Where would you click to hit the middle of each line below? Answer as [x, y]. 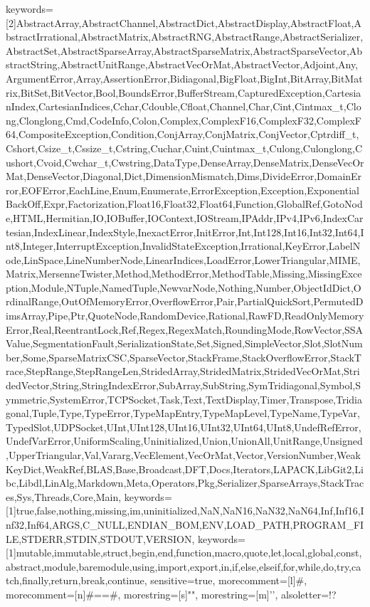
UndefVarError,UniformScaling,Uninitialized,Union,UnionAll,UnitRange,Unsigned [184, 441]
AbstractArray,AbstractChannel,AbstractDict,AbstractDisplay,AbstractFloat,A [189, 22]
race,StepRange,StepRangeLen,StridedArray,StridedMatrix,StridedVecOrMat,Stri [183, 371]
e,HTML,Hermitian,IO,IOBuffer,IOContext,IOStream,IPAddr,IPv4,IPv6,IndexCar [185, 217]
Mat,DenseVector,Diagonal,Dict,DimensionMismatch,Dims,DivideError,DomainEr [184, 176]
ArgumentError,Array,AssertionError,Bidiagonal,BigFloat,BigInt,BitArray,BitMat [184, 78]
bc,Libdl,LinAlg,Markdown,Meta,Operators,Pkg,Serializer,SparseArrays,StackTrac [185, 483]
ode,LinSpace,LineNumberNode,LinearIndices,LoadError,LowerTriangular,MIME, [183, 259]
